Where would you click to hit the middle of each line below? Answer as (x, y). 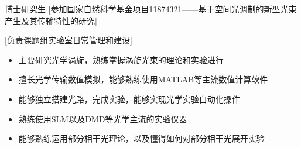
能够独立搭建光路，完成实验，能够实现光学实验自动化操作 (129, 99)
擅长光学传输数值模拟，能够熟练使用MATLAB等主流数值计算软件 (143, 79)
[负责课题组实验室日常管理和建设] (69, 40)
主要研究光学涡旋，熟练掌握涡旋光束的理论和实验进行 (121, 59)
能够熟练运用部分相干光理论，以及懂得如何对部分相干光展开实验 (141, 138)
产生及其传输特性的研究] (51, 20)
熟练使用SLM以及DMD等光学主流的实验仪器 (103, 118)
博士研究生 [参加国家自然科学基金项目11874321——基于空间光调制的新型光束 (151, 9)
